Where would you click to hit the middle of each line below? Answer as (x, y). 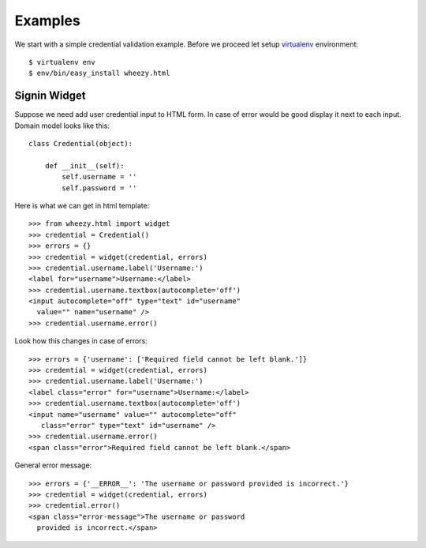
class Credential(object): (81, 144)
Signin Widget (50, 96)
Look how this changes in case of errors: (81, 341)
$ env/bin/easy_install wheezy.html (99, 73)
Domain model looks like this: (62, 126)
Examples (47, 21)
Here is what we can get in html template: (82, 205)
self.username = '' (99, 177)
